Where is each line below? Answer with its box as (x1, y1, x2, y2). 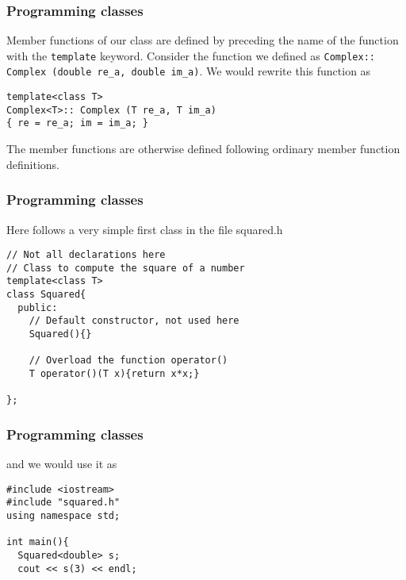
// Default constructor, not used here (29, 315, 239, 327)
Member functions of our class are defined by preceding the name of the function (6, 32, 399, 48)
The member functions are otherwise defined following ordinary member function (6, 140, 400, 157)
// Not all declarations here (6, 249, 166, 261)
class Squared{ (6, 289, 86, 301)
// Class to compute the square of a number (6, 262, 245, 274)
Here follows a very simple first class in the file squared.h (6, 221, 283, 237)
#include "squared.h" (6, 497, 121, 509)
